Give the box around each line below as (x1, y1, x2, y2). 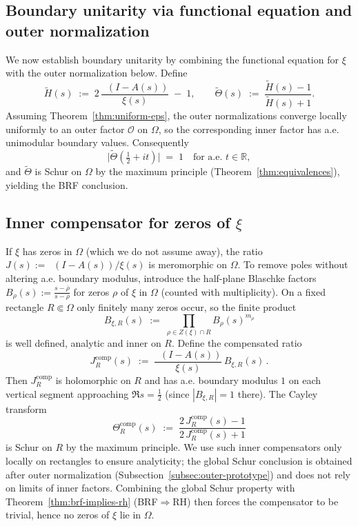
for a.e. (192, 152, 223, 163)
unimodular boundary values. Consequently (6, 135, 189, 150)
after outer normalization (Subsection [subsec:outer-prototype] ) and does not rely (6, 467, 350, 481)
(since (165, 386, 190, 401)
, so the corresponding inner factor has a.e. (158, 121, 339, 136)
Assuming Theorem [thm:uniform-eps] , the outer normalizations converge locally (6, 108, 347, 123)
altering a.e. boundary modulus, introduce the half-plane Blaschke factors (6, 270, 317, 285)
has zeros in (22, 243, 72, 258)
